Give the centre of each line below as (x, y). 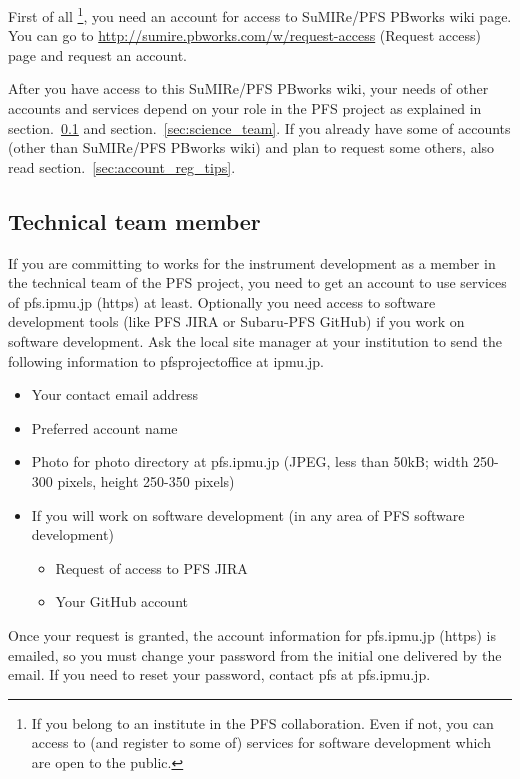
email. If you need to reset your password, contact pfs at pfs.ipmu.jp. (219, 674)
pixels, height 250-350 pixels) (146, 480)
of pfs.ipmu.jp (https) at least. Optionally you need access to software (222, 301)
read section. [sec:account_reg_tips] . (122, 166)
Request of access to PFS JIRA (151, 567)
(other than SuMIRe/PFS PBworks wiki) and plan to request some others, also (251, 147)
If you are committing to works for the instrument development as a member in (252, 262)
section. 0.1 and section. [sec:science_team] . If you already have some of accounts (259, 127)
